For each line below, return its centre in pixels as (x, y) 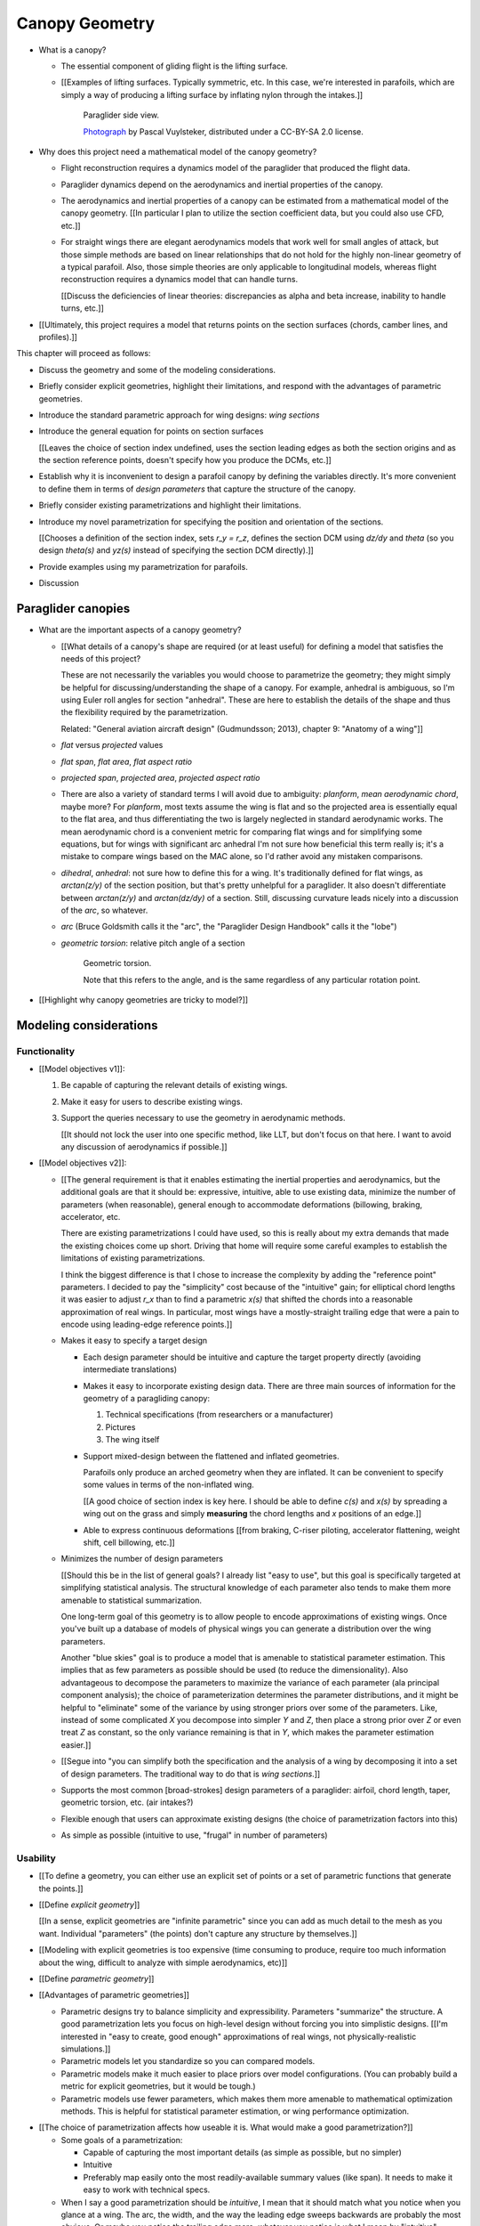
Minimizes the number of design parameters (142, 1559)
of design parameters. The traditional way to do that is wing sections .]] (191, 1774)
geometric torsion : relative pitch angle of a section (153, 943)
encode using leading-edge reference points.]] (147, 1324)
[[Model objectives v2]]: (83, 1163)
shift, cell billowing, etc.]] (129, 1542)
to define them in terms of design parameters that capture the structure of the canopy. (197, 489)
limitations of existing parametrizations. (133, 1258)
